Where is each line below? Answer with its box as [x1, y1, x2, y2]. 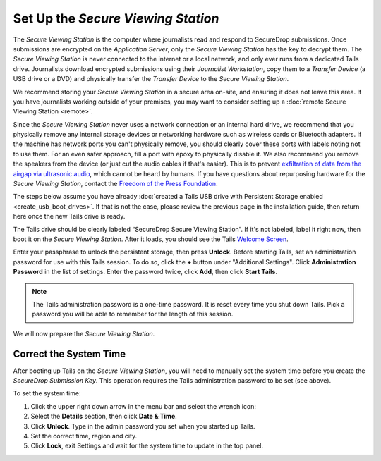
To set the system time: [13, 389, 81, 398]
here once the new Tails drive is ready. [13, 212, 126, 221]
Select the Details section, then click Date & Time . [30, 412, 178, 421]
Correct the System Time [13, 348, 126, 359]
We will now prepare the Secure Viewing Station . [13, 329, 155, 338]
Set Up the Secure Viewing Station [13, 11, 219, 26]
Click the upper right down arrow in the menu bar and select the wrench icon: [30, 402, 257, 410]
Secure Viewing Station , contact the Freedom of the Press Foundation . [13, 180, 218, 188]
